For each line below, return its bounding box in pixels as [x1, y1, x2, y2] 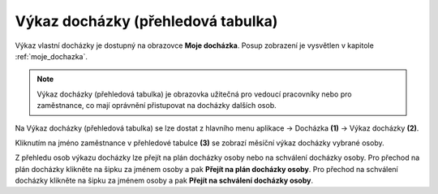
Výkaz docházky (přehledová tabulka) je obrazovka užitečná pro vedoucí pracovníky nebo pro [36, 89, 352, 99]
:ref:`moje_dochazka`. [15, 51, 88, 61]
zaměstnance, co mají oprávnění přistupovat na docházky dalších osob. [36, 101, 277, 110]
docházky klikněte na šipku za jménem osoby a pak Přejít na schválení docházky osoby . [15, 175, 314, 186]
